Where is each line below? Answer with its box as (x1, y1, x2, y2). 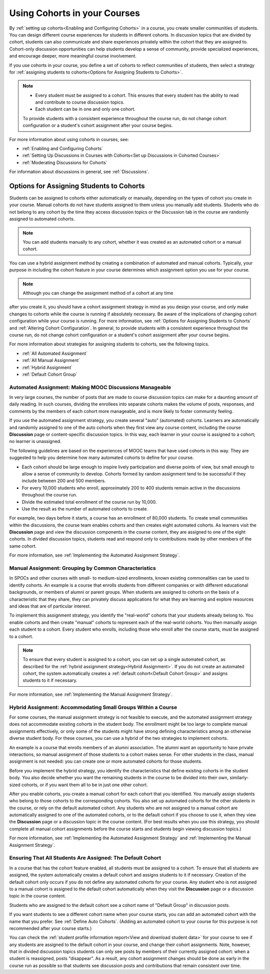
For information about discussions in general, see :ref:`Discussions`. (9, 169, 149, 175)
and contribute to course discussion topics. (35, 99, 124, 105)
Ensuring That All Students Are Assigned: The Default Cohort (9, 854, 161, 861)
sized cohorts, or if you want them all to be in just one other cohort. (9, 781, 148, 788)
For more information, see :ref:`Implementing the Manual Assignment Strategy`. (9, 691, 172, 697)
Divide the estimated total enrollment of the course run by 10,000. (21, 499, 157, 505)
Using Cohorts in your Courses (9, 8, 140, 19)
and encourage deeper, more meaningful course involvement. (9, 53, 137, 59)
